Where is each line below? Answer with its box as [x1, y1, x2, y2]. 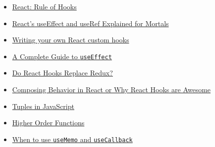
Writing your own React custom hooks [12, 35, 129, 45]
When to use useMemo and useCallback [12, 134, 133, 144]
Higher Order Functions [12, 117, 85, 128]
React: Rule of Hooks [12, 1, 77, 11]
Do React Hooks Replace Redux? [12, 68, 113, 78]
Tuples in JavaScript [12, 101, 74, 111]
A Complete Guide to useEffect [12, 51, 112, 61]
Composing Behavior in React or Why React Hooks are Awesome [12, 84, 211, 95]
